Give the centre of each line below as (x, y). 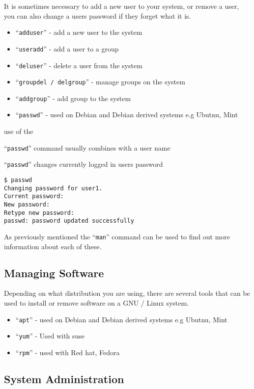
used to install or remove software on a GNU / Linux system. (97, 303)
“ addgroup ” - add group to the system (73, 98)
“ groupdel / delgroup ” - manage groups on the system (100, 82)
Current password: (34, 196)
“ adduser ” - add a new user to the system (79, 32)
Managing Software (54, 272)
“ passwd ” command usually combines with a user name (87, 147)
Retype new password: (39, 213)
